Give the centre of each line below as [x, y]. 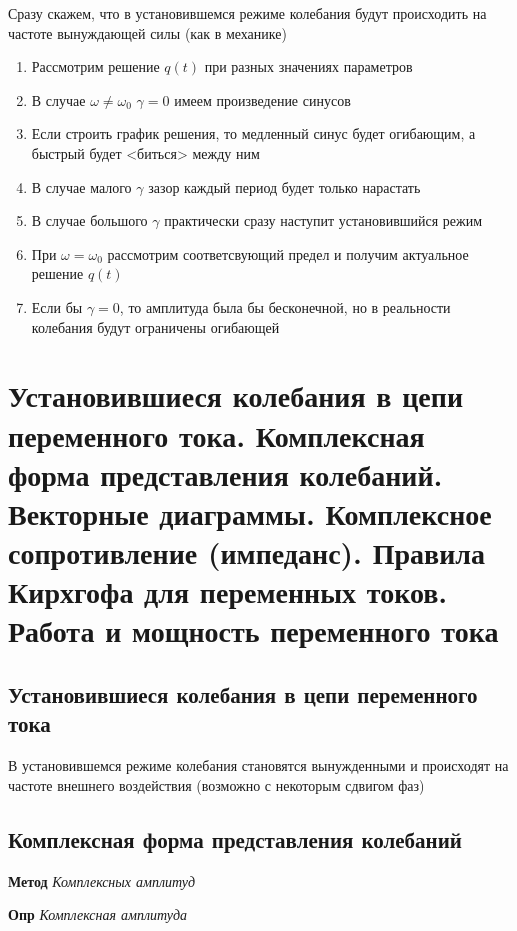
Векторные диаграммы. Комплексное [250, 512]
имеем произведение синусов [262, 99]
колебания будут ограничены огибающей [155, 326]
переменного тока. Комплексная [216, 434]
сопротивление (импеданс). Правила [247, 552]
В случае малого [81, 186]
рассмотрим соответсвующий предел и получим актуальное [288, 253]
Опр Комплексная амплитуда [98, 914]
